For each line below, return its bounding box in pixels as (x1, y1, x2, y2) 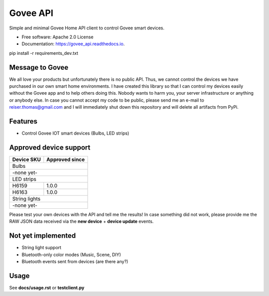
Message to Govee (9, 63, 69, 72)
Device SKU (12, 156, 41, 163)
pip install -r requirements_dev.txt (9, 50, 78, 56)
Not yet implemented (9, 232, 76, 240)
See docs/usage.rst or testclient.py (9, 285, 85, 291)
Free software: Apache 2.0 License (21, 34, 94, 40)
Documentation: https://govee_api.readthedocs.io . (21, 41, 125, 47)
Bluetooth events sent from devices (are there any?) (21, 259, 129, 265)
